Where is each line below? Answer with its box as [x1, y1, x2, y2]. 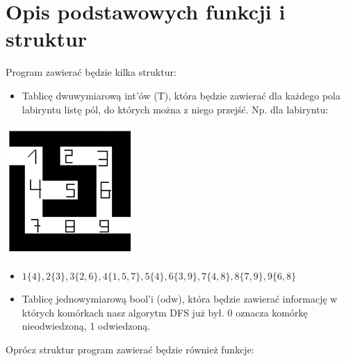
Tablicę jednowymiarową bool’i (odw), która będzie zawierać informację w [22, 291, 338, 306]
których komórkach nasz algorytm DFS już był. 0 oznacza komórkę [22, 305, 308, 319]
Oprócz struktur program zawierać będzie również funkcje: [6, 342, 254, 357]
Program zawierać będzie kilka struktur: [6, 65, 176, 79]
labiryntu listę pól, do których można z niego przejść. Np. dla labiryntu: [22, 102, 329, 116]
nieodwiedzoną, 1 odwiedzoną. [22, 319, 151, 333]
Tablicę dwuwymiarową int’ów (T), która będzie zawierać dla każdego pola [22, 88, 341, 102]
